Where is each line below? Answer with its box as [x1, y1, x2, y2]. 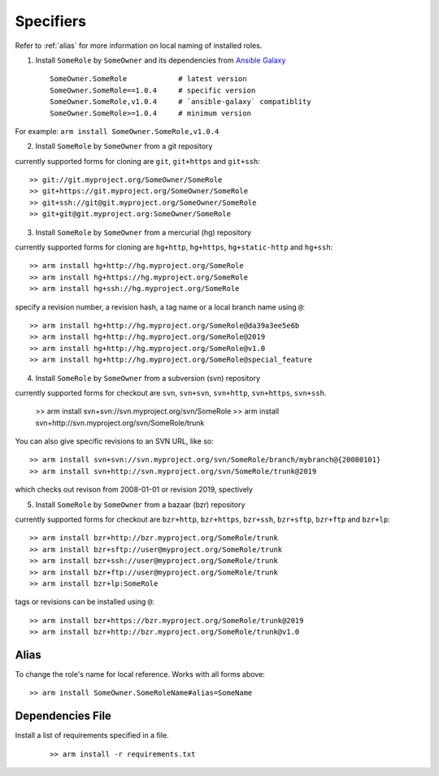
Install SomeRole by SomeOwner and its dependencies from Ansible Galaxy [35, 55, 286, 65]
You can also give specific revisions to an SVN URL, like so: [15, 436, 215, 446]
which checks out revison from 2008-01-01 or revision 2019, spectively [15, 484, 254, 495]
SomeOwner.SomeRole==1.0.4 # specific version [50, 85, 256, 95]
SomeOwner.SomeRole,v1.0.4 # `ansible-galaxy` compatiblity [50, 98, 312, 106]
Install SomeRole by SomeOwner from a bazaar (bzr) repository [35, 500, 246, 509]
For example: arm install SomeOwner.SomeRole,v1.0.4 [15, 126, 219, 136]
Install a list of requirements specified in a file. [15, 730, 170, 740]
